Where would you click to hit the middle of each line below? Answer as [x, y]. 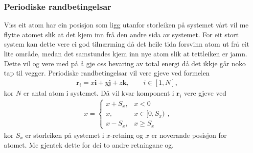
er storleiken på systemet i [65, 135]
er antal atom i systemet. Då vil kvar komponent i [99, 92]
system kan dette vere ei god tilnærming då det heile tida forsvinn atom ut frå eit [127, 44]
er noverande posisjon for [189, 135]
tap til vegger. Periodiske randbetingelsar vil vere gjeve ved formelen [107, 73]
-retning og [127, 135]
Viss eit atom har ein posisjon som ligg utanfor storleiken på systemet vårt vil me [126, 25]
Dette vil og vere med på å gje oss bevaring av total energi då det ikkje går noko [125, 63]
